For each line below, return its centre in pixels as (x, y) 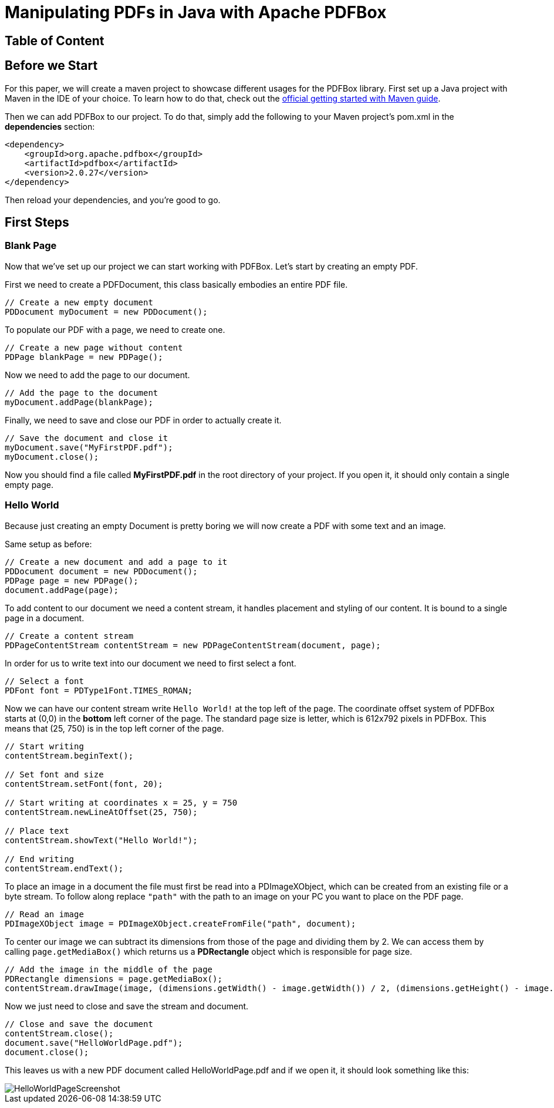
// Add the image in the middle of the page (109, 969)
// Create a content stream (69, 636)
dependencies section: (50, 126)
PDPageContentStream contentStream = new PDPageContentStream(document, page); (193, 645)
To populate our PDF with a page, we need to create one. (115, 329)
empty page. (29, 484)
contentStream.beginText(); (69, 755)
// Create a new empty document (79, 302)
